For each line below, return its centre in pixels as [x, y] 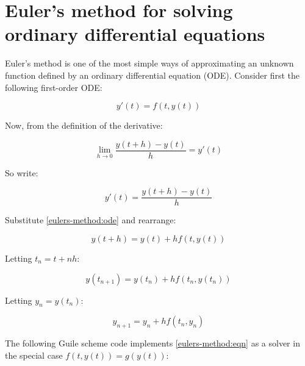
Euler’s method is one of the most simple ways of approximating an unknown [149, 63]
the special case [34, 355]
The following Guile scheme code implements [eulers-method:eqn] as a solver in [152, 343]
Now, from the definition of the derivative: [84, 125]
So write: [22, 172]
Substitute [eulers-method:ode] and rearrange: [91, 220]
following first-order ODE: [54, 87]
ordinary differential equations [135, 34]
